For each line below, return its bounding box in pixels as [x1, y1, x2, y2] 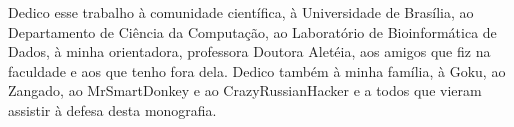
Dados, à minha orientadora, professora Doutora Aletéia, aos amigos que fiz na [8, 41, 491, 62]
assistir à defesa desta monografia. [8, 99, 217, 120]
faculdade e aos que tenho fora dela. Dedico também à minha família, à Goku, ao [8, 60, 506, 81]
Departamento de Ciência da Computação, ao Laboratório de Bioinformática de [8, 21, 497, 42]
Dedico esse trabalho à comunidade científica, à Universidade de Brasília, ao [8, 2, 474, 22]
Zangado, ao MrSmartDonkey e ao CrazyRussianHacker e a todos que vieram [8, 80, 482, 101]
